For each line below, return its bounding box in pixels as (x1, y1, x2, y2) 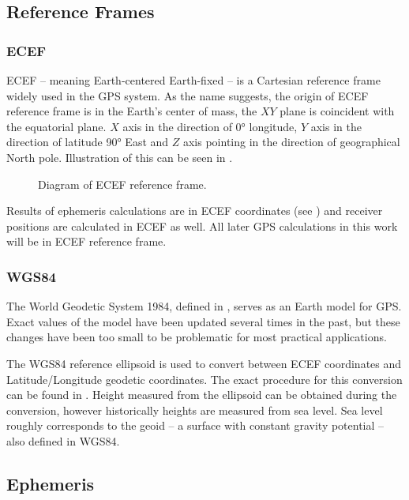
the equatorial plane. (6, 118, 107, 134)
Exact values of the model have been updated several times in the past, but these (6, 313, 400, 329)
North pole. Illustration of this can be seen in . (6, 148, 233, 165)
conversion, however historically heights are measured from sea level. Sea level (6, 401, 383, 418)
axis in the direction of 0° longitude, (122, 118, 298, 134)
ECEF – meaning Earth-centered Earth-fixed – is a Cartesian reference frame (6, 72, 381, 88)
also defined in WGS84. (6, 432, 120, 449)
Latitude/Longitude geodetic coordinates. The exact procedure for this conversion (6, 370, 403, 387)
